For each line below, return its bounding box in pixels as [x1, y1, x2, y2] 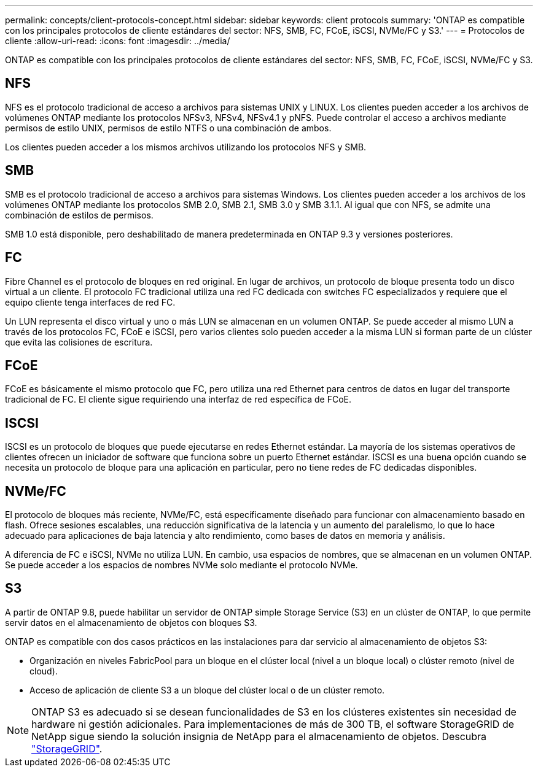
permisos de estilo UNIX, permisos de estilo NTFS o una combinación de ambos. [5, 122, 332, 133]
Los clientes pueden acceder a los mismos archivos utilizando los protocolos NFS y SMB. [5, 141, 367, 152]
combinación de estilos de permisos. [5, 209, 154, 220]
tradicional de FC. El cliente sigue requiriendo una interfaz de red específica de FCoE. [5, 394, 352, 405]
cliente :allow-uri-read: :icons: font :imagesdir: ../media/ [5, 36, 230, 46]
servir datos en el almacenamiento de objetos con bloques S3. [5, 617, 257, 628]
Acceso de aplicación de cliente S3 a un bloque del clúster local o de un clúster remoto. [29, 684, 385, 695]
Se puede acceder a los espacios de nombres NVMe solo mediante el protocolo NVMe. [5, 560, 358, 571]
